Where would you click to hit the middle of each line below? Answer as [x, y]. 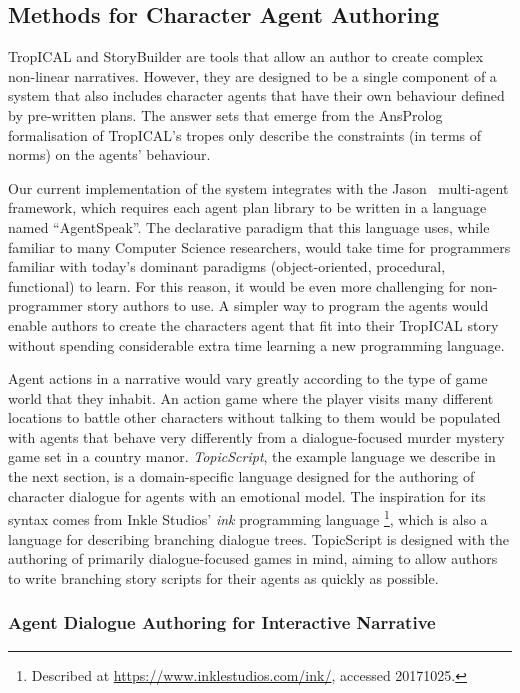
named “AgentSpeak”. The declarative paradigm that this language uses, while [249, 226]
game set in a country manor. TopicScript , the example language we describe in [252, 456]
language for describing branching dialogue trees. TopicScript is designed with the [259, 538]
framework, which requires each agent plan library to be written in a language [247, 207]
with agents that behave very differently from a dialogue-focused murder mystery [256, 436]
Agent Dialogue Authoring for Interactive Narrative [222, 622]
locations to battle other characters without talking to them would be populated [254, 417]
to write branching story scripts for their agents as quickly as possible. [223, 577]
